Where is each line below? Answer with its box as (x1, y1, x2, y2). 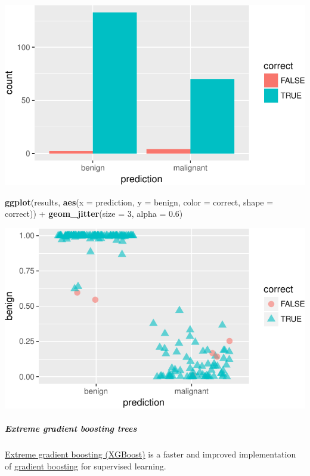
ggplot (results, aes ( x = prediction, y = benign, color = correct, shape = (5, 195, 274, 208)
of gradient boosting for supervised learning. (5, 460, 166, 472)
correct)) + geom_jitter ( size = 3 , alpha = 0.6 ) (5, 207, 183, 220)
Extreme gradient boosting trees (5, 422, 137, 435)
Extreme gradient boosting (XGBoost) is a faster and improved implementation (5, 448, 296, 460)
